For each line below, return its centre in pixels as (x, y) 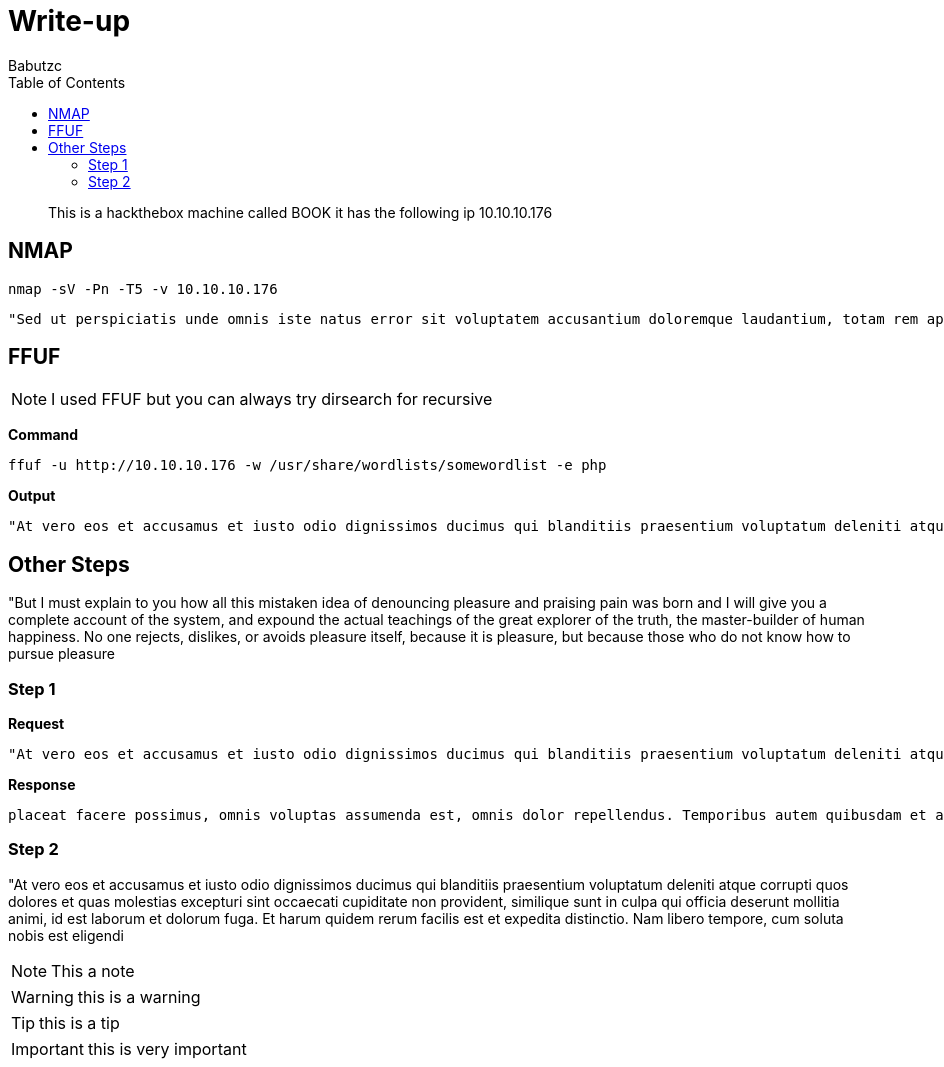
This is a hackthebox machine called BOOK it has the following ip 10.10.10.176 (300, 212)
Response (42, 785)
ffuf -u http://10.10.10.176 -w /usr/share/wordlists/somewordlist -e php (307, 465)
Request (36, 724)
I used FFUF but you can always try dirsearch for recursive (272, 399)
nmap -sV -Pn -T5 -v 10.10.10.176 (143, 288)
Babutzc (35, 65)
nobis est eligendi (66, 935)
